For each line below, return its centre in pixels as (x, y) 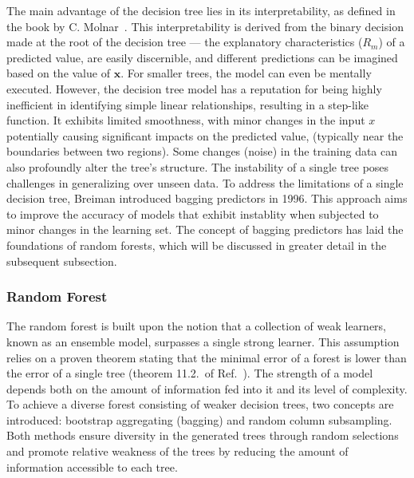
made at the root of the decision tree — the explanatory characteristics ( (185, 42)
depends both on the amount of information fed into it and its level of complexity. (207, 388)
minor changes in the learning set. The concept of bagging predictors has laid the (205, 229)
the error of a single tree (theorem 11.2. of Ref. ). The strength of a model (190, 373)
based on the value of (58, 73)
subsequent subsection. (62, 261)
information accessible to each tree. (92, 466)
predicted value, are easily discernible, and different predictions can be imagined (202, 57)
